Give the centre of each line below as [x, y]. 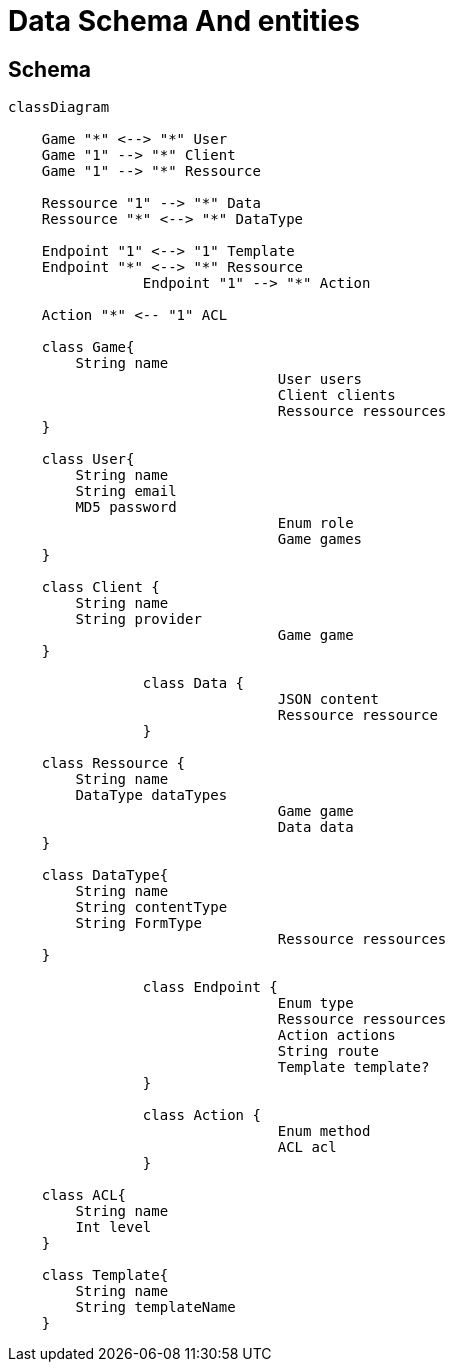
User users [320, 379]
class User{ [88, 459]
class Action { [201, 1115]
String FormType [138, 923]
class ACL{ [84, 1195]
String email [126, 491]
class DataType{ [105, 875]
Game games [320, 539]
